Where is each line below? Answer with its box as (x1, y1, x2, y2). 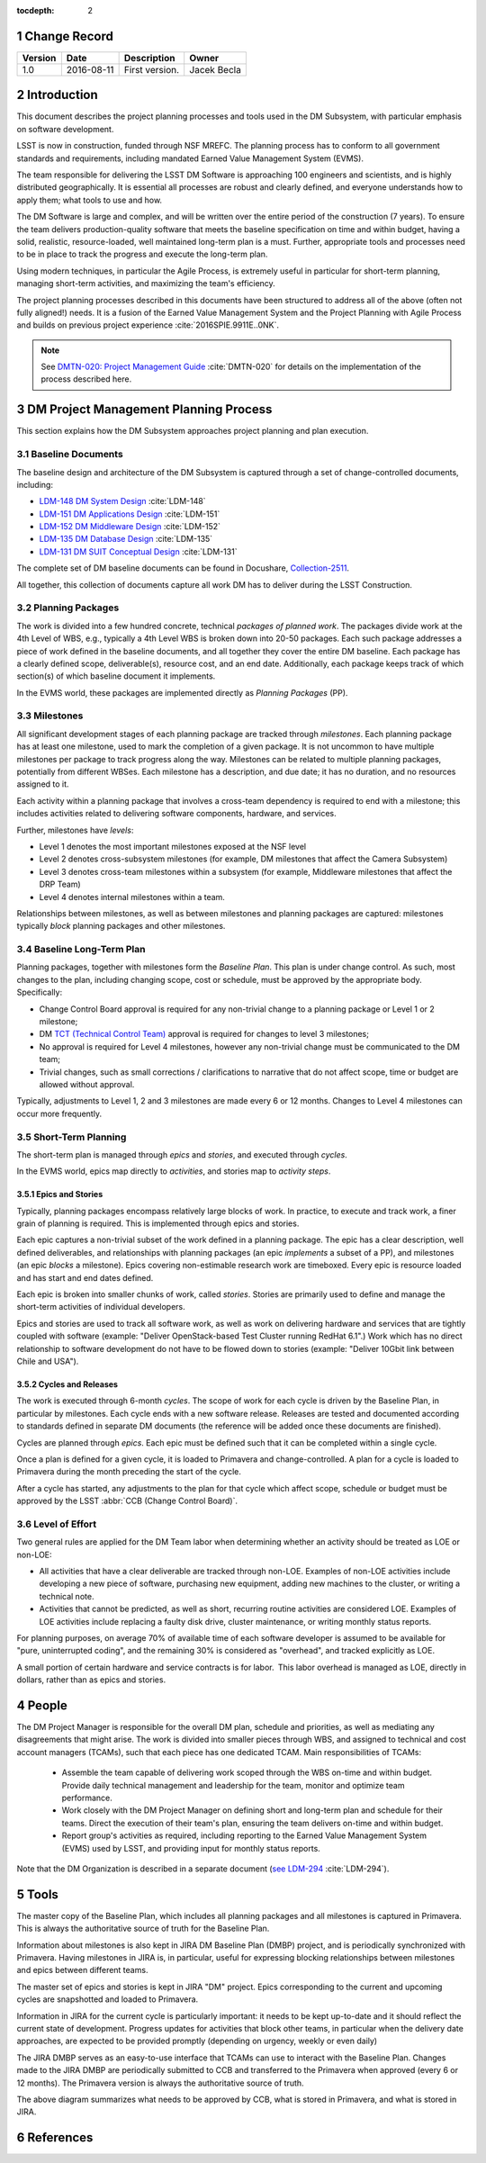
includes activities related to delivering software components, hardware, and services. (16, 808, 337, 819)
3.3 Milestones (16, 709, 84, 722)
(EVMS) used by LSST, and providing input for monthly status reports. (61, 1843, 321, 1853)
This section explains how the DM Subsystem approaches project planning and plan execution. (16, 426, 369, 437)
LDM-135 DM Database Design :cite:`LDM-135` (39, 534, 213, 545)
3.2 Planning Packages (16, 601, 120, 614)
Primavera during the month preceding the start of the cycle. (16, 1466, 242, 1477)
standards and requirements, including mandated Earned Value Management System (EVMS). (16, 153, 364, 164)
